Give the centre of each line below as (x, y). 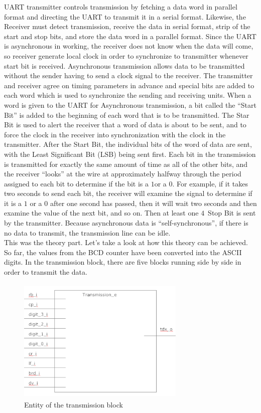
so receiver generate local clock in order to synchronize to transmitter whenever (126, 55)
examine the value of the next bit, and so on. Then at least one (101, 213)
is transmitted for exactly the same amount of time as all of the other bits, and (126, 164)
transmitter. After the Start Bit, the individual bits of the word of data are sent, (128, 144)
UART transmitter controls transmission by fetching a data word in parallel (121, 7)
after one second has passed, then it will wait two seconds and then (153, 203)
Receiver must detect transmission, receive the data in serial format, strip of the (127, 26)
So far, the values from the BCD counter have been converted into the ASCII (123, 252)
